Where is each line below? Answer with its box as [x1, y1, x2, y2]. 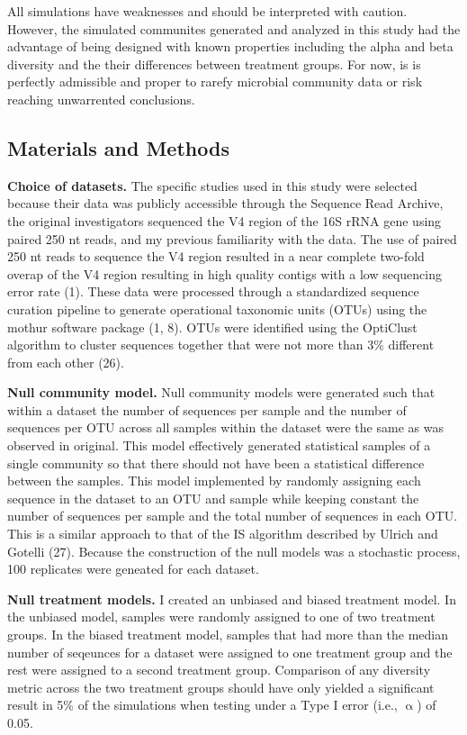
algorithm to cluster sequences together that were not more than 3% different [7, 335, 435, 354]
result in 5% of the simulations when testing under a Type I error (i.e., [7, 695, 398, 714]
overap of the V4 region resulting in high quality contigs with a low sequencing [7, 264, 442, 283]
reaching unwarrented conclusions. [7, 89, 195, 108]
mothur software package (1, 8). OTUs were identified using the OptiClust [7, 317, 418, 336]
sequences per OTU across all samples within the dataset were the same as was [7, 418, 444, 437]
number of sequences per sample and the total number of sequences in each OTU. [7, 506, 458, 525]
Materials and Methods [7, 133, 229, 161]
